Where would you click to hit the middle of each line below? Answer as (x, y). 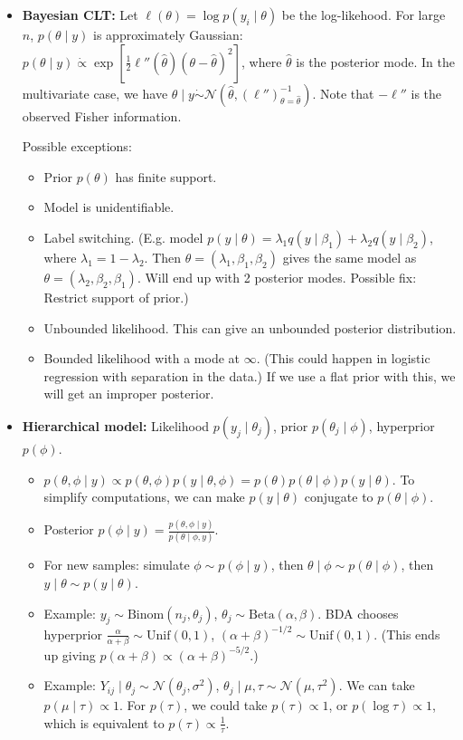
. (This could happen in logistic (343, 358)
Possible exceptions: (77, 146)
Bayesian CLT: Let (80, 14)
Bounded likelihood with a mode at (142, 358)
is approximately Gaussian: (168, 34)
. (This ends (407, 634)
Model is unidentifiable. (109, 207)
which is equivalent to (104, 722)
